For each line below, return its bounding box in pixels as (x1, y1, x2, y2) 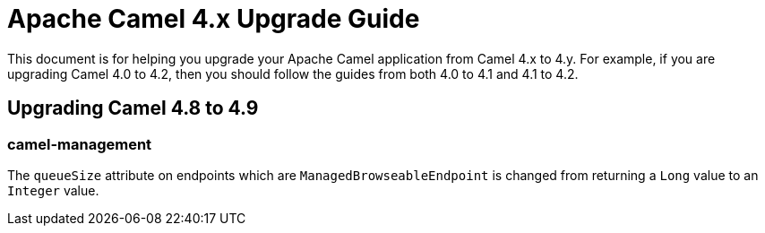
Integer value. (7, 182, 99, 198)
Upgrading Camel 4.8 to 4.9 (7, 97, 259, 120)
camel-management (7, 134, 152, 153)
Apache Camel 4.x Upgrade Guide (7, 4, 420, 34)
